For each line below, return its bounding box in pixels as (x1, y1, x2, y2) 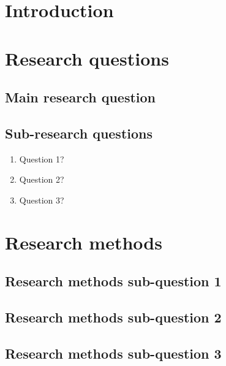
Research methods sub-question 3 (5, 343, 222, 362)
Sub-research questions (5, 123, 153, 142)
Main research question (5, 88, 156, 107)
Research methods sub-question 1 (5, 272, 222, 291)
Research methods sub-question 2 (5, 308, 222, 327)
